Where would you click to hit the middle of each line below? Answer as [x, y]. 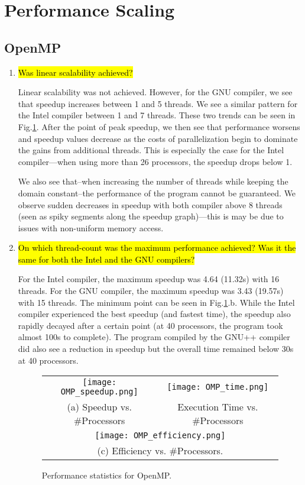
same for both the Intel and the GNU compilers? [106, 259]
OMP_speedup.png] [99, 392]
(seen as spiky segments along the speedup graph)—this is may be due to [151, 216]
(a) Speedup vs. [99, 407]
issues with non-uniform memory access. [91, 227]
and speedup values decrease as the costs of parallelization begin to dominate [158, 138]
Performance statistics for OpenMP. [107, 475]
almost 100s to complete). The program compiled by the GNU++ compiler [154, 337]
